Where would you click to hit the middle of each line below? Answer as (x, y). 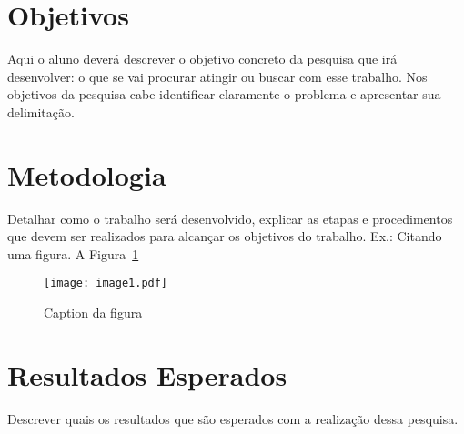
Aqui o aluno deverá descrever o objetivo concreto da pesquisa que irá (202, 59)
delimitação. (41, 111)
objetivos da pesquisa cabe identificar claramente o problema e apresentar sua (224, 94)
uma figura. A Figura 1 (73, 253)
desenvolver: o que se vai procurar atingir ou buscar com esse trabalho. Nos (217, 76)
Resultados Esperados (147, 374)
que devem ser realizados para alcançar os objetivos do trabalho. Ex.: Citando (225, 236)
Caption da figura (93, 313)
